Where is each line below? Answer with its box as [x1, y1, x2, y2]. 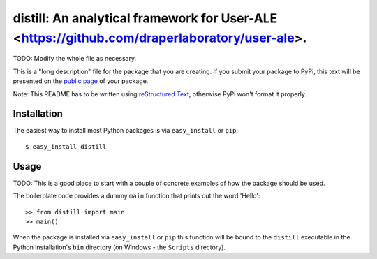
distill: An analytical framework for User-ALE [13, 10, 278, 26]
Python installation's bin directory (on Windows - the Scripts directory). [13, 243, 226, 251]
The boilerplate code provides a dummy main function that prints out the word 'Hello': [13, 192, 260, 200]
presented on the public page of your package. [13, 77, 149, 85]
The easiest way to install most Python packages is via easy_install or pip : [13, 126, 239, 135]
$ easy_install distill [25, 142, 107, 150]
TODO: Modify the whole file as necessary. [13, 54, 136, 63]
